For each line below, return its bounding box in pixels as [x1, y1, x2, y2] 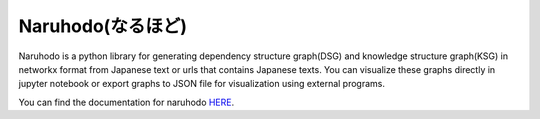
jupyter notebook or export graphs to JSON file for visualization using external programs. [18, 78, 385, 90]
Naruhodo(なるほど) [18, 15, 187, 37]
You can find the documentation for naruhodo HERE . [18, 96, 235, 108]
